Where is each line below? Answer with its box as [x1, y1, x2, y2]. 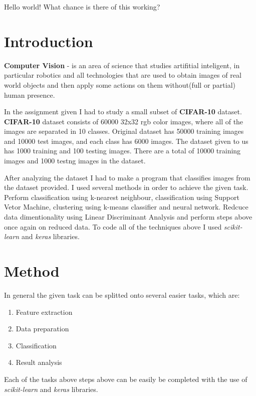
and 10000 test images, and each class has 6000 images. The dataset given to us [4, 135, 248, 146]
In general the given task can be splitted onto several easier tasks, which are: [4, 289, 240, 300]
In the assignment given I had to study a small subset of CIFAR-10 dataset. [4, 106, 242, 117]
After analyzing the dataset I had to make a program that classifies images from [4, 172, 250, 182]
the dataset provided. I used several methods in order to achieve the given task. [4, 182, 248, 192]
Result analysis [16, 357, 62, 367]
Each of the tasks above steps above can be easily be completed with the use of [4, 373, 247, 384]
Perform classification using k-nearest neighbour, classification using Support [4, 191, 239, 202]
